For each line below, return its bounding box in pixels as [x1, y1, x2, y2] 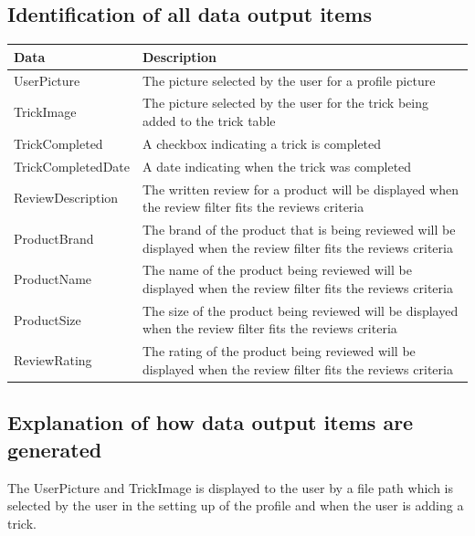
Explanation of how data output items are [7, 408, 414, 436]
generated [7, 435, 102, 463]
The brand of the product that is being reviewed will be [142, 219, 456, 238]
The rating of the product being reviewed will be [142, 342, 416, 361]
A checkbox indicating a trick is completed [142, 133, 382, 152]
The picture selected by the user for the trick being [142, 93, 428, 112]
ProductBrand [14, 228, 94, 247]
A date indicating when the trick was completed [142, 156, 412, 175]
